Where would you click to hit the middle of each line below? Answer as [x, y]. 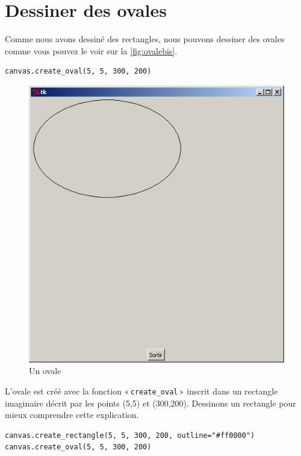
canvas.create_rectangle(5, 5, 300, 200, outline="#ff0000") [130, 435]
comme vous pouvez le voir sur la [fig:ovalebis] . [91, 50]
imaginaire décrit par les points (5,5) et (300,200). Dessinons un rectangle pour [150, 403]
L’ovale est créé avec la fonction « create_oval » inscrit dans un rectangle [141, 391]
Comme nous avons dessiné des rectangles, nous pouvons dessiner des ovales [145, 39]
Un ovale [45, 371]
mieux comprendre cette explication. [72, 415]
